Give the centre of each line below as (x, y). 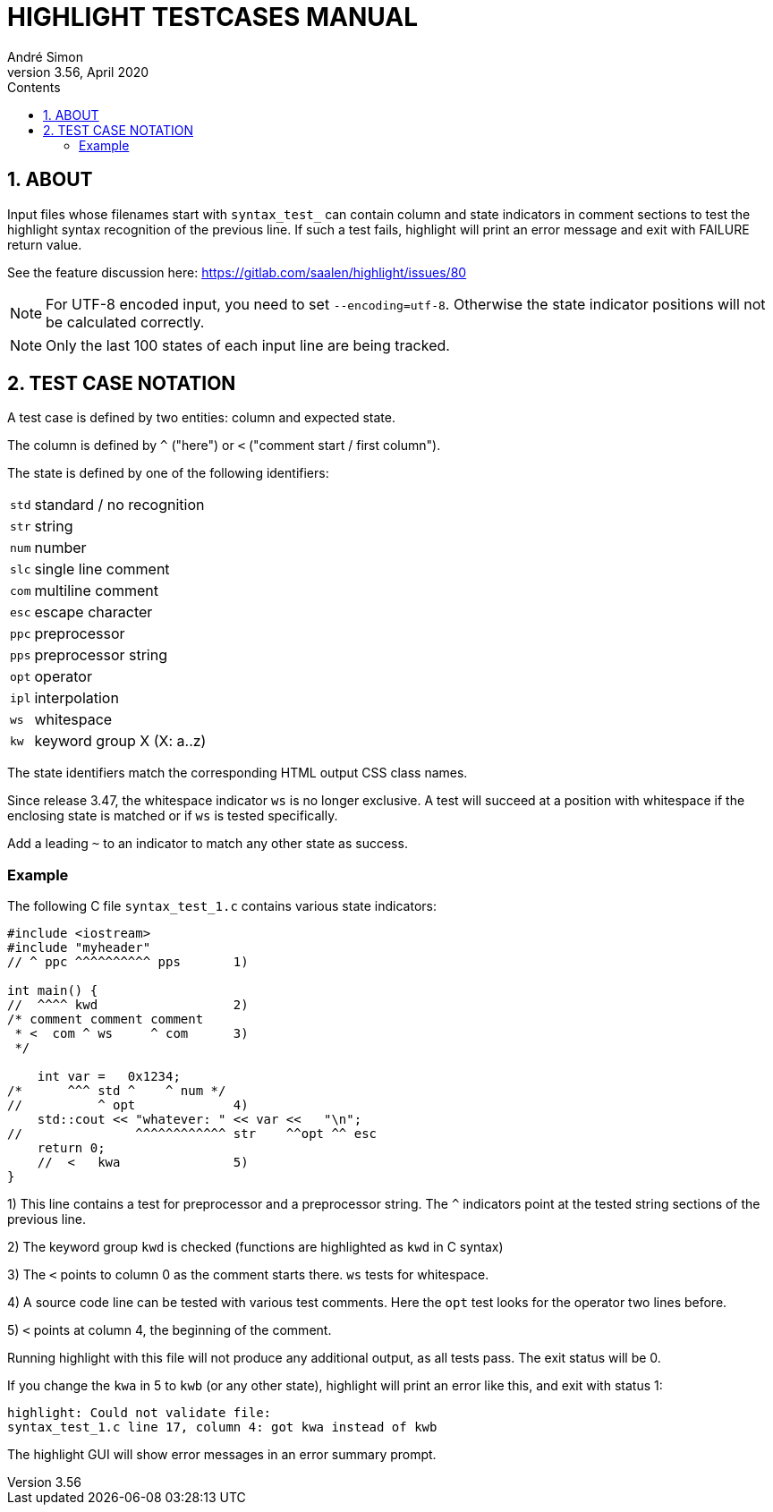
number (60, 548)
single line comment (102, 569)
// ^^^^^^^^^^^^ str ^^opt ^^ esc (192, 1134)
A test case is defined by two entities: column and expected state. (201, 418)
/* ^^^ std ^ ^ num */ (117, 1091)
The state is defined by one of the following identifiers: (168, 473)
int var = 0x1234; (109, 1077)
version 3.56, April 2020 (78, 72)
